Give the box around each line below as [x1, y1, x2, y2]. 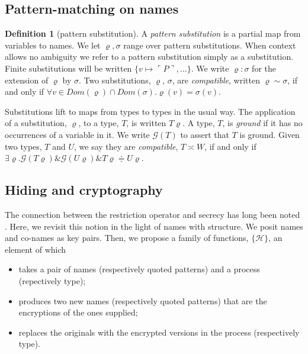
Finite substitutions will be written [5, 62, 132, 74]
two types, [5, 140, 42, 152]
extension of [5, 73, 49, 86]
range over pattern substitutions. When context [123, 38, 296, 51]
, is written [126, 117, 166, 129]
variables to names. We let [5, 38, 101, 51]
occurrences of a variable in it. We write [5, 128, 150, 140]
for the [252, 62, 276, 74]
